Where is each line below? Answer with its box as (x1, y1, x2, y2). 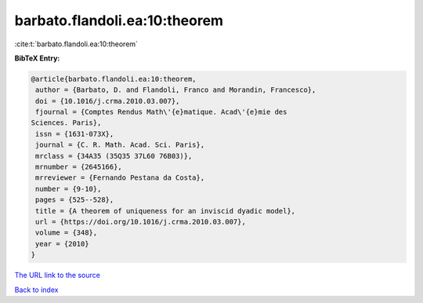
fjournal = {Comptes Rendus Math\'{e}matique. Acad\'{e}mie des (35, 108, 287, 117)
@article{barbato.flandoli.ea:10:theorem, (31, 75, 197, 83)
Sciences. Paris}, (31, 119, 102, 127)
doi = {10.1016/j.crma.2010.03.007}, (35, 97, 180, 105)
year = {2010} (35, 239, 89, 248)
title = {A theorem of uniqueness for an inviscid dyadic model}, (35, 206, 296, 215)
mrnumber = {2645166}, (35, 162, 123, 172)
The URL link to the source (14, 271, 101, 280)
